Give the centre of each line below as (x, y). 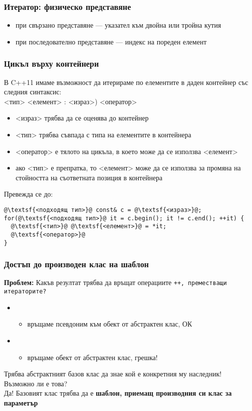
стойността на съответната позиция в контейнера (89, 177)
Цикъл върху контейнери (52, 63)
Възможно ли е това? (36, 383)
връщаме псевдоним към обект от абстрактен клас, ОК (110, 324)
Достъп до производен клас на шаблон (76, 264)
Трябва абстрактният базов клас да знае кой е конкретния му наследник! (113, 374)
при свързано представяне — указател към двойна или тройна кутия (118, 25)
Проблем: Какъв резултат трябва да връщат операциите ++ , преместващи (115, 282)
